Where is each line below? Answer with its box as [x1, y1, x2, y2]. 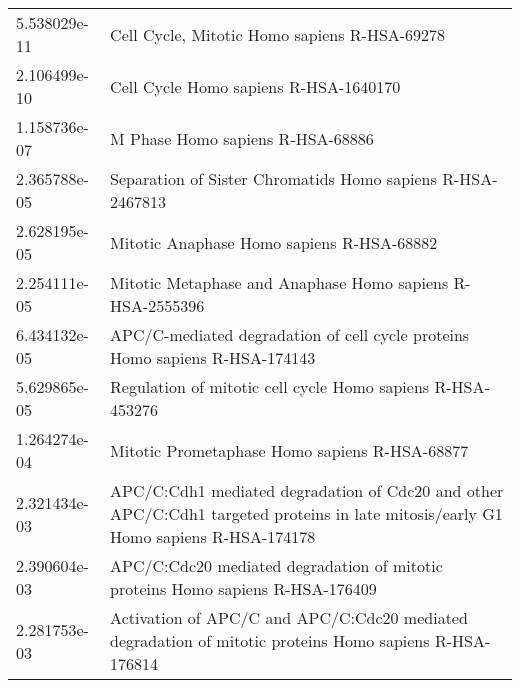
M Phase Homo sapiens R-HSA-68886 [110, 126, 374, 150]
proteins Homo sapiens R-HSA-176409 [110, 577, 377, 600]
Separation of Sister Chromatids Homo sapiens [110, 167, 437, 190]
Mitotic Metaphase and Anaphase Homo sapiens [110, 271, 449, 294]
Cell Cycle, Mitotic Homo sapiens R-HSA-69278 [110, 22, 446, 46]
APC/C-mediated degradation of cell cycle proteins [110, 323, 470, 346]
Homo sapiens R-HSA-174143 [110, 346, 316, 369]
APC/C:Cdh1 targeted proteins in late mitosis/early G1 [110, 502, 503, 525]
